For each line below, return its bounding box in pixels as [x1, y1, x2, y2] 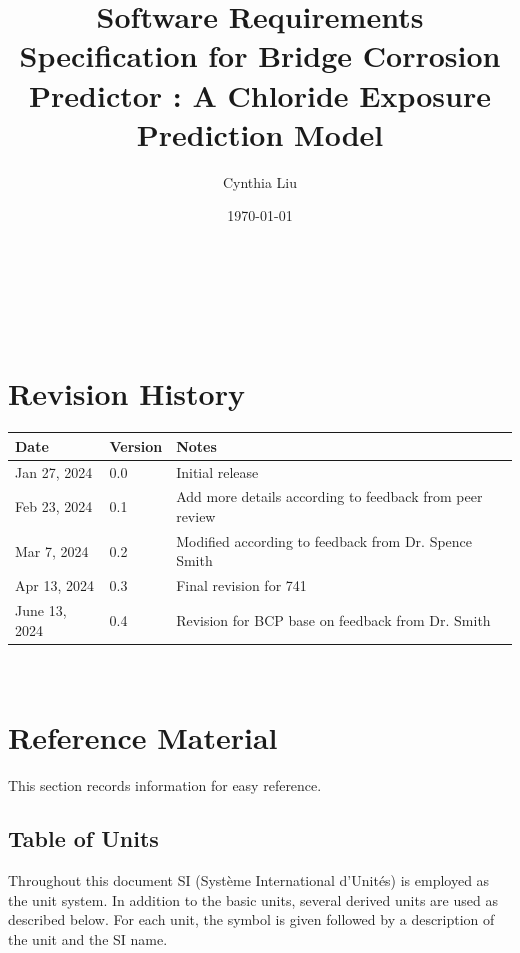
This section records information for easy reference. [8, 774, 322, 795]
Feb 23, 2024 [15, 496, 93, 517]
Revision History [8, 373, 245, 414]
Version [109, 435, 163, 456]
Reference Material [8, 716, 278, 757]
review [176, 505, 216, 526]
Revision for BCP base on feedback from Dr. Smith [176, 609, 491, 630]
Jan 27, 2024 [15, 461, 93, 482]
